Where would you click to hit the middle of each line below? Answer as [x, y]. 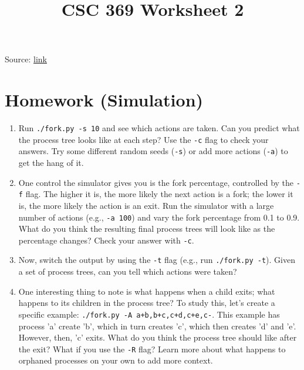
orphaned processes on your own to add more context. [116, 360]
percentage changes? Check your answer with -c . [106, 240]
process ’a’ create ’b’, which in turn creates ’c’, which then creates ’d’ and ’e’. [157, 326]
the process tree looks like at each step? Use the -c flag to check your [143, 139]
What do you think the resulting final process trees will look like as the [147, 229]
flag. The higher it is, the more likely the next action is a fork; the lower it [159, 194]
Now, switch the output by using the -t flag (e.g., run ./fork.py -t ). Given [157, 260]
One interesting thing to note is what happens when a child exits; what [147, 291]
